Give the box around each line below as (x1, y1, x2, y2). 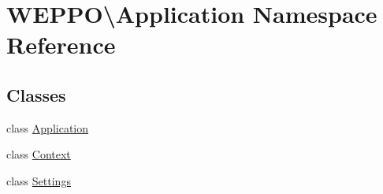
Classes (6, 82, 66, 106)
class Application (6, 119, 89, 136)
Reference (6, 28, 116, 61)
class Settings (6, 172, 71, 188)
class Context (6, 146, 71, 162)
